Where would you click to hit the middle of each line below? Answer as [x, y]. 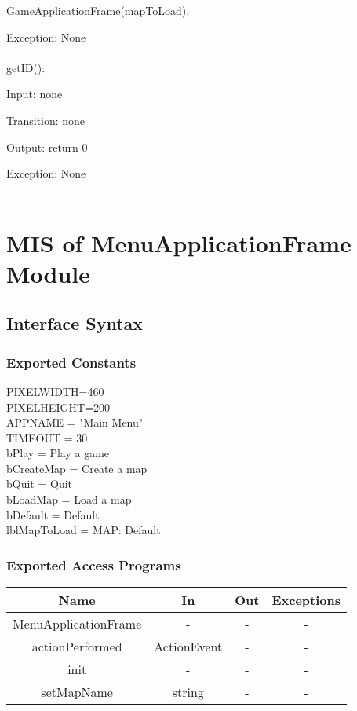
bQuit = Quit [40, 484]
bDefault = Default [53, 514]
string [188, 692]
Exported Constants [71, 362]
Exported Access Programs [94, 564]
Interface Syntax [75, 323]
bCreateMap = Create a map [77, 468]
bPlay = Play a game [58, 453]
